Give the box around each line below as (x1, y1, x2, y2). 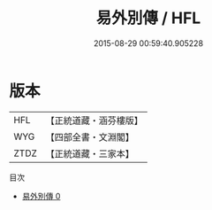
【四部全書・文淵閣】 (45, 130, 135, 143)
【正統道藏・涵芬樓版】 (45, 114, 144, 127)
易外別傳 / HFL (95, 8, 201, 28)
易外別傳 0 (21, 191, 61, 201)
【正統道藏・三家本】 (45, 147, 135, 159)
